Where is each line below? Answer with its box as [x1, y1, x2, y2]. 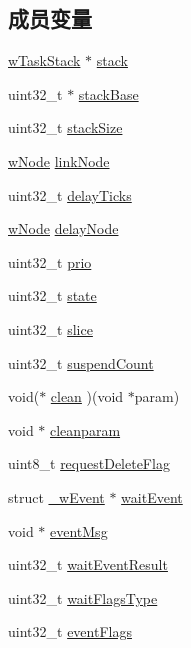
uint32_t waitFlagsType [8, 587, 158, 608]
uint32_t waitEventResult [8, 554, 168, 575]
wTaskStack [8, 50, 81, 71]
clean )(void [50, 386, 124, 407]
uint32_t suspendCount [8, 352, 154, 373]
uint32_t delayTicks [8, 184, 132, 205]
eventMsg [50, 520, 108, 541]
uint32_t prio [8, 251, 92, 272]
